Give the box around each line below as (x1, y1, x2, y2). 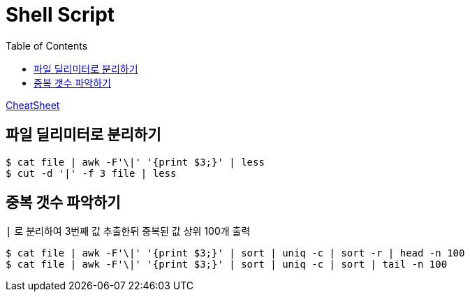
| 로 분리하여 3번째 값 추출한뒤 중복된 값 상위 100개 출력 (6, 225, 251, 238)
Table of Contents (6, 39, 88, 52)
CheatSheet (6, 99, 60, 111)
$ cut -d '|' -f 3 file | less (6, 167, 177, 179)
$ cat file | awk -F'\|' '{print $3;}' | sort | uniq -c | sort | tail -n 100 (6, 259, 448, 270)
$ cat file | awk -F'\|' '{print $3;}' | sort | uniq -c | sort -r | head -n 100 (6, 247, 465, 259)
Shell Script (6, 3, 115, 27)
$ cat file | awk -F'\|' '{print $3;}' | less (6, 156, 265, 168)
